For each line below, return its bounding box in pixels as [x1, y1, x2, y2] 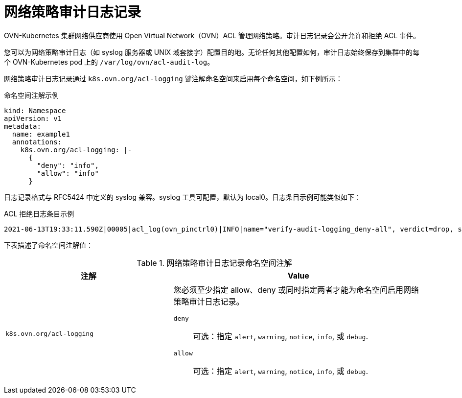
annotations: [12, 138, 62, 146]
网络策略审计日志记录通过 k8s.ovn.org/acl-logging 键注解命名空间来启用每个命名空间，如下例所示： [4, 74, 343, 83]
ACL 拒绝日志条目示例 [4, 209, 74, 218]
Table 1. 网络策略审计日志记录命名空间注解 [137, 258, 292, 268]
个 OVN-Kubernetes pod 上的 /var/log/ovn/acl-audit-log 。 [4, 57, 214, 66]
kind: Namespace [4, 106, 66, 115]
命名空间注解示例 [4, 91, 59, 99]
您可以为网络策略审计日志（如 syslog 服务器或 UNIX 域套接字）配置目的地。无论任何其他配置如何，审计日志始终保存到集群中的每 [4, 47, 420, 56]
